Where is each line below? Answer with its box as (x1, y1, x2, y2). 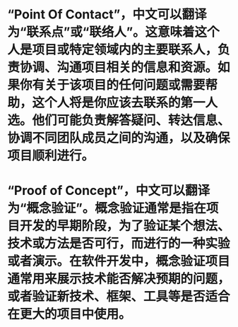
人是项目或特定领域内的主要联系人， (7, 42, 218, 58)
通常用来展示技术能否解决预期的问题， (7, 271, 231, 287)
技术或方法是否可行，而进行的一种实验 (7, 236, 231, 251)
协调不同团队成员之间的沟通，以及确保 (7, 130, 231, 146)
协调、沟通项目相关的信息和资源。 (20, 59, 218, 76)
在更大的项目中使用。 (7, 307, 132, 322)
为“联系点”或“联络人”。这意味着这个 (7, 24, 220, 40)
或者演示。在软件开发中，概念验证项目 (7, 254, 231, 269)
